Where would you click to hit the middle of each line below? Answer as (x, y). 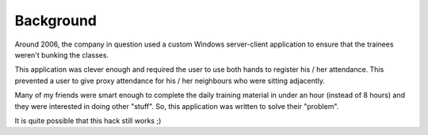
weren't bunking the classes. (62, 54)
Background (55, 21)
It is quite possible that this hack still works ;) (88, 120)
